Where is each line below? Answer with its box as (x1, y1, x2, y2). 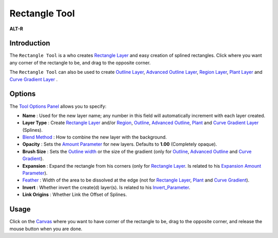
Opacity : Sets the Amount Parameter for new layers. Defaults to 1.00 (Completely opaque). (22, 141, 217, 147)
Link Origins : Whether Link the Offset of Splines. (22, 191, 127, 197)
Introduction (9, 39, 50, 48)
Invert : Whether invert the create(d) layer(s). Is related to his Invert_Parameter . (22, 184, 190, 190)
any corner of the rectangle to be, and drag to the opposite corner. (9, 60, 151, 66)
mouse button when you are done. (9, 226, 82, 232)
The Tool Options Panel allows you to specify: (9, 103, 107, 109)
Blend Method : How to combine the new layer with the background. (22, 134, 167, 141)
